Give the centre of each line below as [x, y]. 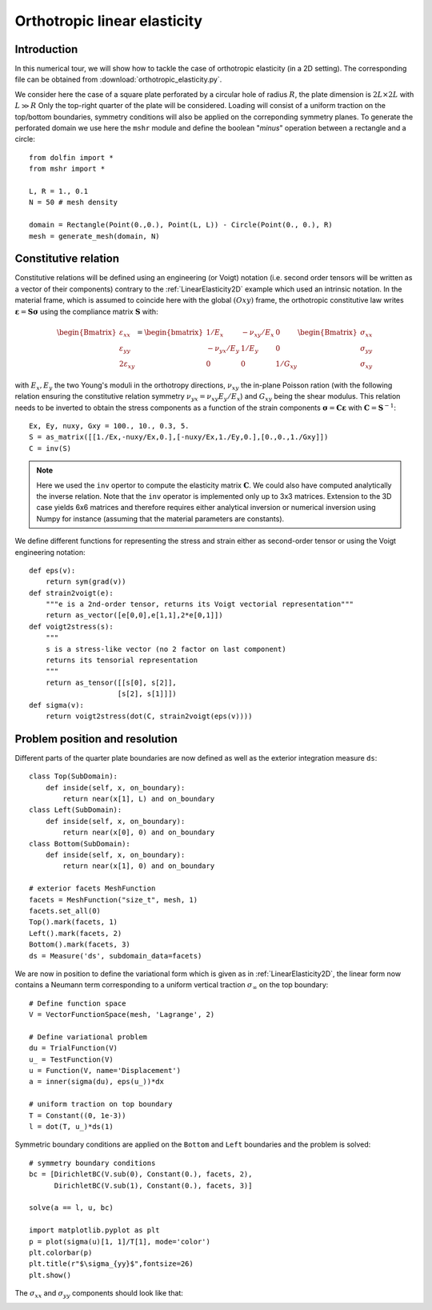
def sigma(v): [56, 705]
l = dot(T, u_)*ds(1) [71, 1127]
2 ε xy [127, 365]
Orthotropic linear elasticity [109, 21]
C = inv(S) [50, 448]
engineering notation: [50, 552]
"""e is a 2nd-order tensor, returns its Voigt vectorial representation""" [200, 604]
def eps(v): [52, 570]
